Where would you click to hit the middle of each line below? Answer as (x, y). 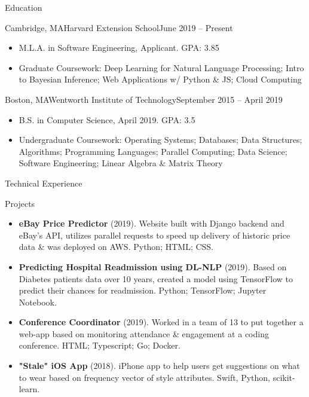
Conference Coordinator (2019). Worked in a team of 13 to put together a (161, 322)
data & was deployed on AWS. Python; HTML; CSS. (116, 247)
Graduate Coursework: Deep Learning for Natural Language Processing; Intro (161, 67)
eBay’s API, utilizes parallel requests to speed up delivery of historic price (154, 235)
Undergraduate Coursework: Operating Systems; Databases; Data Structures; (160, 140)
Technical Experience (44, 183)
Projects (20, 203)
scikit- (284, 377)
